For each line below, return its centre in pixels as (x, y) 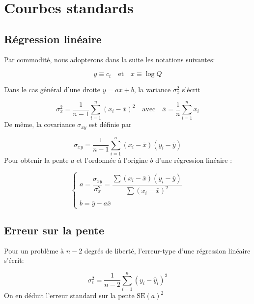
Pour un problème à (34, 250)
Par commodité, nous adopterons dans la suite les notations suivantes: (110, 59)
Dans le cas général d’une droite (52, 89)
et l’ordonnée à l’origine (112, 160)
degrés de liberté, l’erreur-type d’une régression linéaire (167, 250)
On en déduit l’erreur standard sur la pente (69, 295)
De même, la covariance (40, 124)
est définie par (110, 124)
